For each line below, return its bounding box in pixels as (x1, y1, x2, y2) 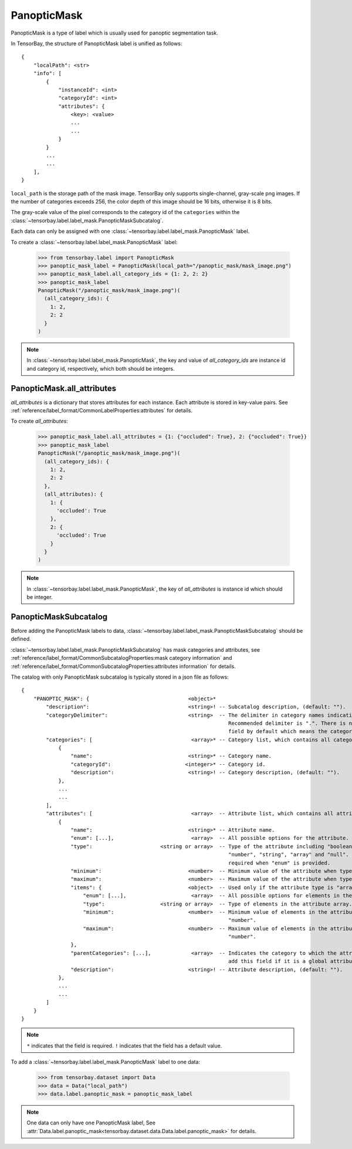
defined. (11, 635, 32, 642)
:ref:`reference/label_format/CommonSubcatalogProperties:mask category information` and (11, 655, 232, 662)
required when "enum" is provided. (228, 859, 331, 866)
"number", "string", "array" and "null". (228, 851, 349, 858)
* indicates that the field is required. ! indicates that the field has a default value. (26, 1042, 222, 1049)
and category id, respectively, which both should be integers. (26, 365, 175, 372)
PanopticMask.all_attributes (11, 383, 117, 393)
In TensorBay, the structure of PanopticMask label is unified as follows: (11, 40, 182, 47)
